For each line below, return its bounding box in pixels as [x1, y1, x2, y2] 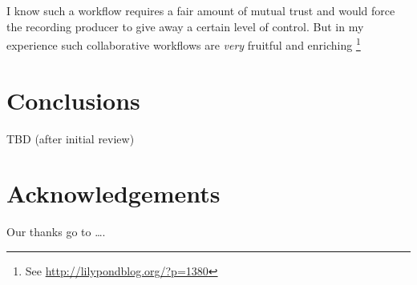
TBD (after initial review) [6, 130, 135, 147]
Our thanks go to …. [6, 223, 106, 240]
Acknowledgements [6, 177, 221, 210]
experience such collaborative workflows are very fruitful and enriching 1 [6, 34, 361, 53]
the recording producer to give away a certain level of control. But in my [6, 18, 364, 34]
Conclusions [6, 83, 140, 116]
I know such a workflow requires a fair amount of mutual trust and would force [6, 2, 395, 18]
